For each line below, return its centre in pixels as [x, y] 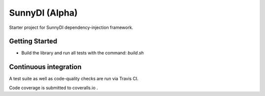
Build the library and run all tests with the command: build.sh [83, 53]
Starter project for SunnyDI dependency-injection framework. [71, 27]
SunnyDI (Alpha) [43, 13]
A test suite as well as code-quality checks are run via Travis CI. [74, 79]
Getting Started [33, 41]
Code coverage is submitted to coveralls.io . [53, 88]
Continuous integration [45, 67]
